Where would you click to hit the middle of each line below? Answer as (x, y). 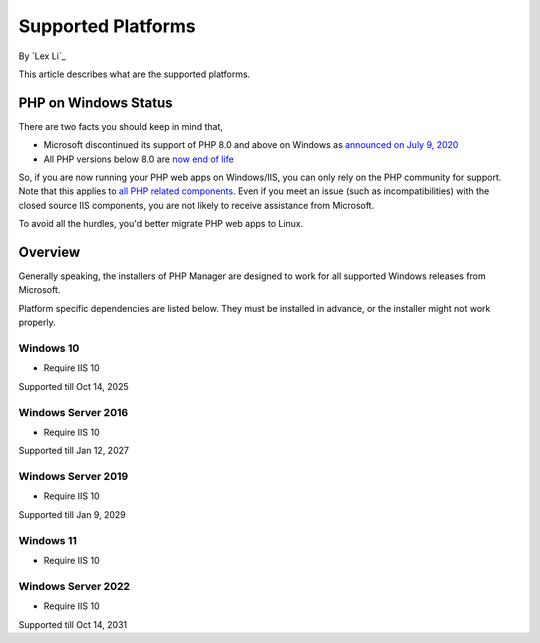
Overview (49, 252)
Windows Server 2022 (74, 586)
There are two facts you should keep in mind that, (121, 126)
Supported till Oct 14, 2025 (73, 386)
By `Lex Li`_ (42, 56)
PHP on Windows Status (96, 102)
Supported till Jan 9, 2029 (72, 514)
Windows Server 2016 (73, 412)
